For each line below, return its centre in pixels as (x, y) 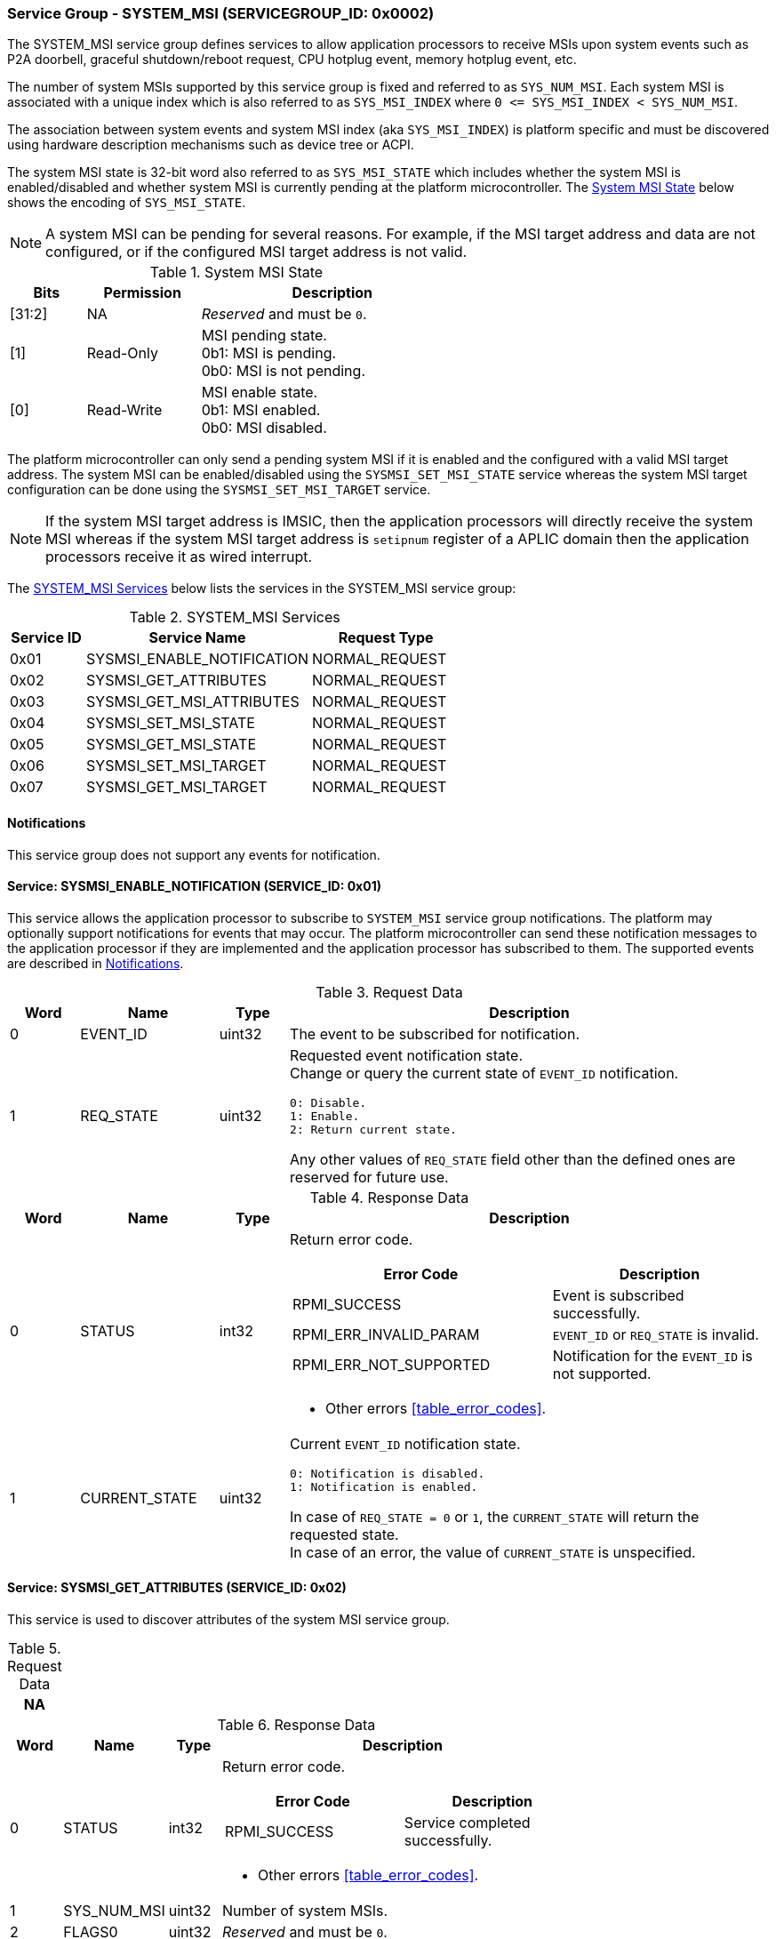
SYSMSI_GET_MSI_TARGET (177, 787)
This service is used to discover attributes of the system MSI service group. (228, 1620)
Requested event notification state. (407, 1055)
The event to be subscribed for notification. (435, 1034)
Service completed (467, 1823)
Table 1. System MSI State (236, 272)
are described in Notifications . (96, 963)
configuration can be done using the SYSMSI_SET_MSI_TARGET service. (219, 490)
